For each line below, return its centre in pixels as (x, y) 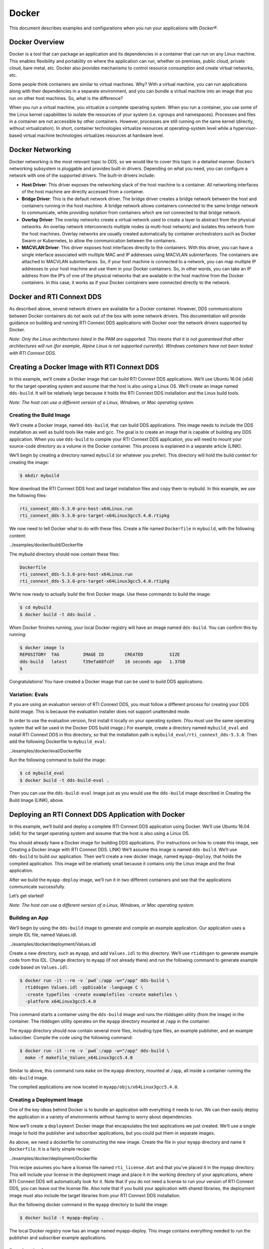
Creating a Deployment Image (46, 1100)
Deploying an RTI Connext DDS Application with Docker (97, 814)
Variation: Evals (29, 694)
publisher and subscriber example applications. (58, 1238)
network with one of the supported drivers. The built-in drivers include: (82, 175)
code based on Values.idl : (39, 967)
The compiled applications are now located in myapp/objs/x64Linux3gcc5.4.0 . (94, 1087)
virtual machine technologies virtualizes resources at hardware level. (94, 135)
